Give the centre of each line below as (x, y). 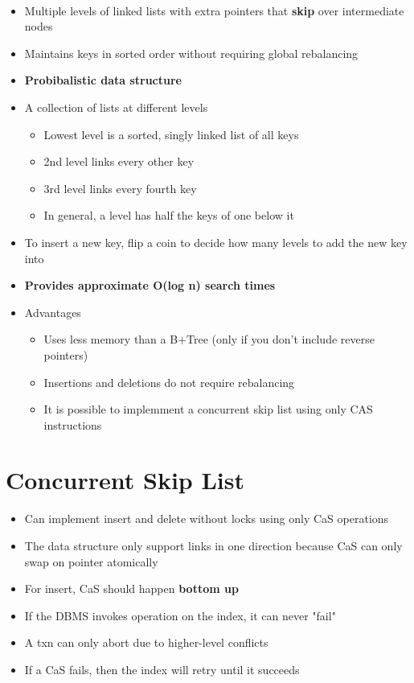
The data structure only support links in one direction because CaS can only (213, 545)
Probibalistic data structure (103, 80)
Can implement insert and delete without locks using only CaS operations (207, 518)
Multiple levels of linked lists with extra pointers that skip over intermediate (214, 10)
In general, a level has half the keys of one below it (169, 215)
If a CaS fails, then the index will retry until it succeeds (162, 669)
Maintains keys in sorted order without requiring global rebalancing (191, 53)
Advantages (53, 312)
